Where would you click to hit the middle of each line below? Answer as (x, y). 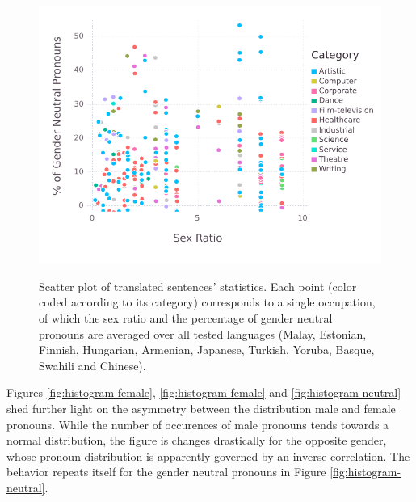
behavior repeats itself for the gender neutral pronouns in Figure (166, 472)
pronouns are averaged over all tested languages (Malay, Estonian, (203, 333)
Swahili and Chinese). (92, 365)
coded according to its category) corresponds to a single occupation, (207, 302)
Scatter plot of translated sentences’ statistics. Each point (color (198, 286)
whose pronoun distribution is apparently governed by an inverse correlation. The (208, 456)
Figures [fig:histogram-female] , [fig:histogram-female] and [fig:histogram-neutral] (204, 392)
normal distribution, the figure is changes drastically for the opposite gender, (197, 440)
